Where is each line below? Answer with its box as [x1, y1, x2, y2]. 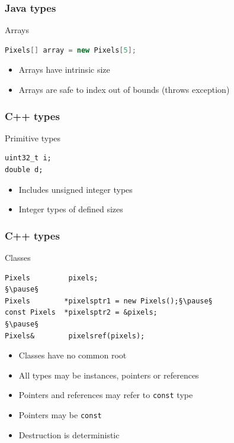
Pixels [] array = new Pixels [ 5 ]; [5, 46, 137, 54]
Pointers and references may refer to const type [18, 389, 193, 401]
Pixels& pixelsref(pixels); [5, 331, 145, 340]
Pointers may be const [18, 409, 102, 421]
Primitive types [5, 131, 61, 144]
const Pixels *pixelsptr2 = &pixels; [5, 308, 158, 317]
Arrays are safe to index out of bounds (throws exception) [18, 83, 230, 95]
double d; [5, 166, 43, 174]
